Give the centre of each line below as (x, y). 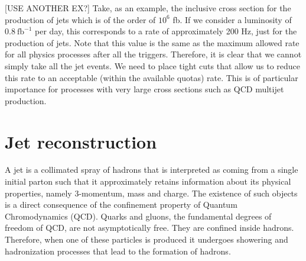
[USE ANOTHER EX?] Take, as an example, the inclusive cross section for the (148, 8)
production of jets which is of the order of (80, 19)
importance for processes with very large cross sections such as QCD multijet (144, 89)
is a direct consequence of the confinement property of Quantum (121, 204)
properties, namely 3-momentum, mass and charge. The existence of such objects (151, 193)
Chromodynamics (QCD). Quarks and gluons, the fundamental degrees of (138, 216)
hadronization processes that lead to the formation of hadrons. (118, 251)
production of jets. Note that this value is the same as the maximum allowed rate (152, 42)
